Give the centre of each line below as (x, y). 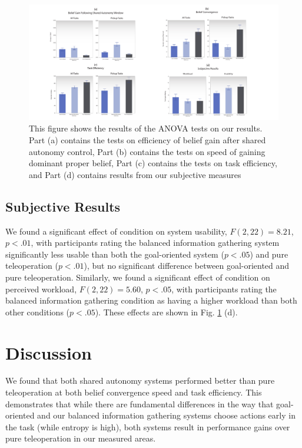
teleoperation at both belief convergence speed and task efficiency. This (134, 392)
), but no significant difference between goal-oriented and (187, 266)
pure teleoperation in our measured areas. (81, 438)
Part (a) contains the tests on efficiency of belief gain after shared (147, 140)
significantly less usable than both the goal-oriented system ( (115, 254)
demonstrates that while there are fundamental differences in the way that (140, 403)
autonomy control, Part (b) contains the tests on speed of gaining (147, 151)
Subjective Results (63, 206)
